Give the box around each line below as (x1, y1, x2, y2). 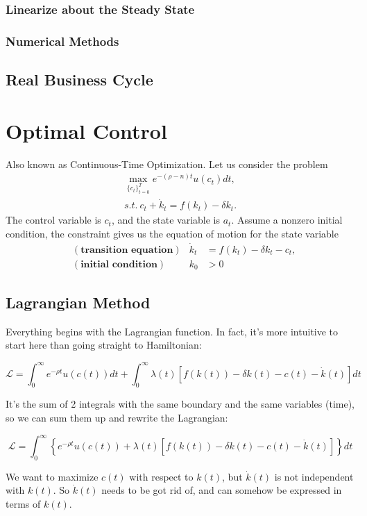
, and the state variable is (111, 213, 221, 227)
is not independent (274, 469, 354, 483)
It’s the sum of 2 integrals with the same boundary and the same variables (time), (6, 397, 355, 411)
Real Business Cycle (6, 69, 153, 90)
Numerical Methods (6, 32, 119, 49)
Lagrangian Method (6, 292, 151, 313)
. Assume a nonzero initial (231, 213, 343, 227)
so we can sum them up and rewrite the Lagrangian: (6, 410, 228, 424)
